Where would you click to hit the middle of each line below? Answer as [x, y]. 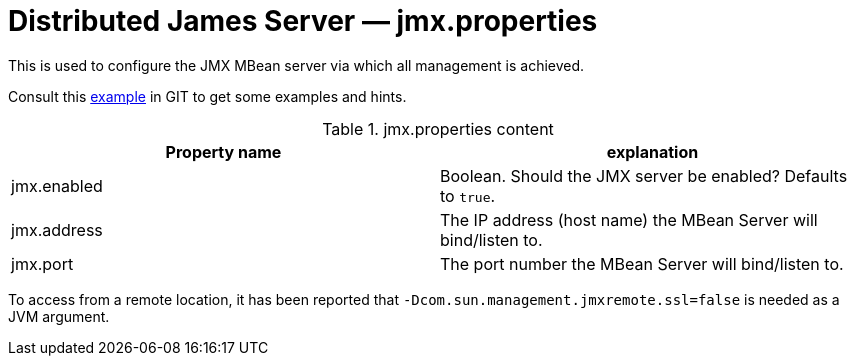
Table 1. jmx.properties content [438, 128]
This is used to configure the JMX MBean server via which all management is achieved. [296, 65]
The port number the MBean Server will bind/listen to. [642, 263]
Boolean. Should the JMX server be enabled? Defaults [644, 175]
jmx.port [42, 263]
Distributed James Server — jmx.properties [303, 21]
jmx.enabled [57, 185]
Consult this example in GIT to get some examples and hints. [207, 96]
